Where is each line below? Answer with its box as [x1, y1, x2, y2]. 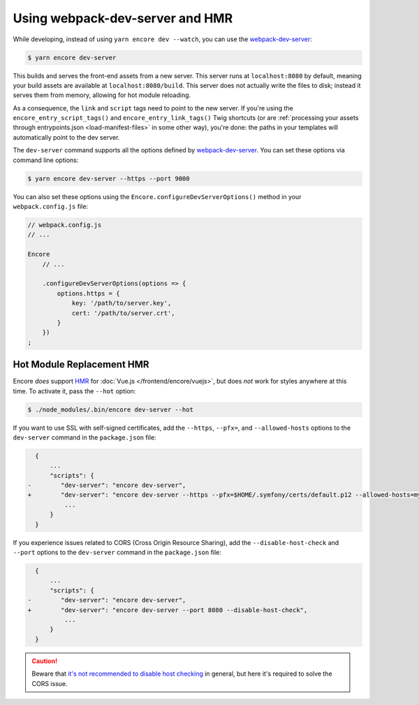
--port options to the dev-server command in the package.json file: [13, 548, 221, 557]
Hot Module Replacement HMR [13, 358, 149, 370]
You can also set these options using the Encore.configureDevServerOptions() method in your [13, 192, 302, 201]
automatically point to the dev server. [13, 133, 120, 141]
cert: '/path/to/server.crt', [71, 309, 175, 317]
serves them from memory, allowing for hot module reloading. [13, 91, 191, 99]
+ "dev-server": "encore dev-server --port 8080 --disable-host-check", [27, 606, 308, 614]
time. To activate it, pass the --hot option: [13, 386, 136, 395]
